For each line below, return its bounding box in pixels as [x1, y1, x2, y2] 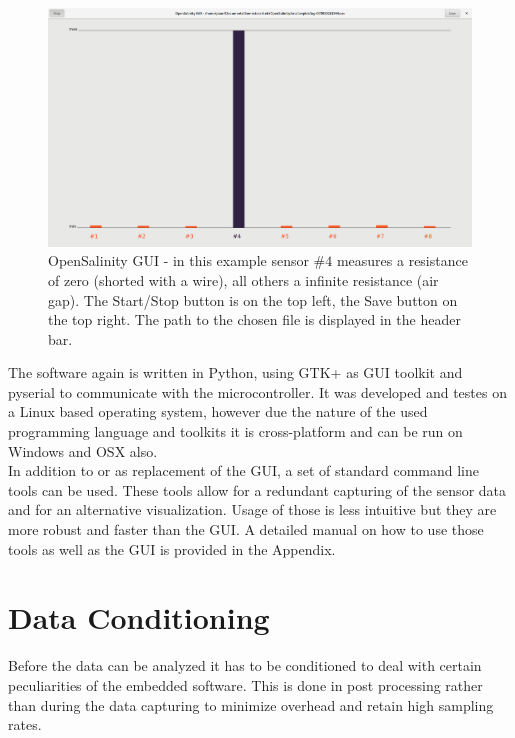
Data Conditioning [8, 597, 270, 638]
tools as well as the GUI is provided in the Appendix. [8, 538, 336, 559]
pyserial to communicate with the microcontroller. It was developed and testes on [8, 381, 507, 402]
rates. [8, 714, 42, 735]
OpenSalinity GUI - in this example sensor [48, 250, 309, 271]
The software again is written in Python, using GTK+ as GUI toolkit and [8, 362, 463, 383]
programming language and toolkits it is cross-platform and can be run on [8, 421, 463, 442]
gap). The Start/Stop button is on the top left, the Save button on [48, 289, 458, 310]
